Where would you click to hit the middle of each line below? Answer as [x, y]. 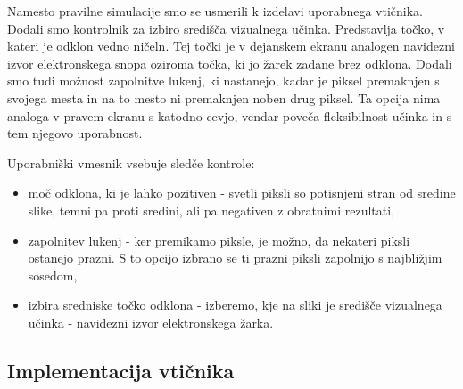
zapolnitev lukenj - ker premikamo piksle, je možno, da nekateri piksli [219, 240]
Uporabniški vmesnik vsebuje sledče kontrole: [131, 162]
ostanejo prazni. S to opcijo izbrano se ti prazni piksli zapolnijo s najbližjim [235, 258]
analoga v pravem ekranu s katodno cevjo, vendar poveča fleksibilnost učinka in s [230, 115]
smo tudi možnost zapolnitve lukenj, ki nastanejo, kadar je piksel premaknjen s [223, 81]
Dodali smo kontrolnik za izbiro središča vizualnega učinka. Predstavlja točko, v [226, 28]
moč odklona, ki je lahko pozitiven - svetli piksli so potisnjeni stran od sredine [242, 193]
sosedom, [53, 275]
